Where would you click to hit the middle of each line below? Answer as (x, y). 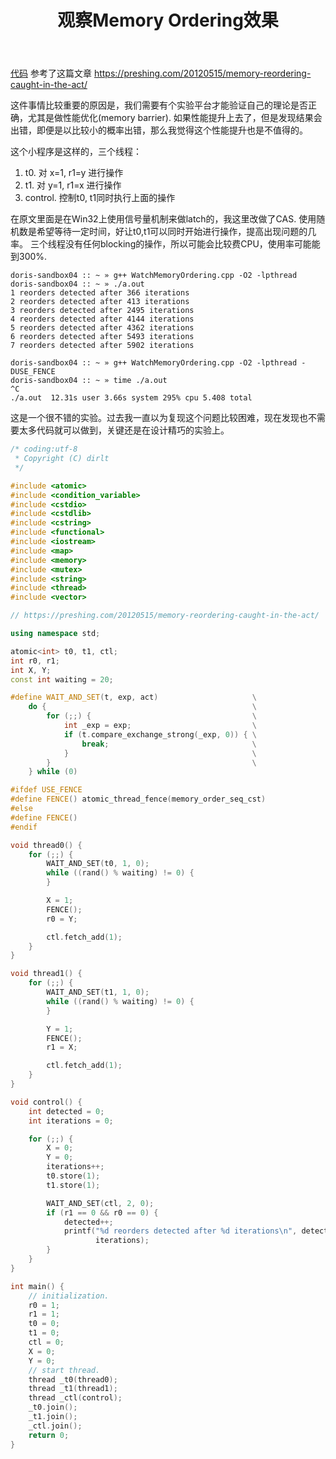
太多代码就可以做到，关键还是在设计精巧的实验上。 (124, 430)
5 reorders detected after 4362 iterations (102, 328)
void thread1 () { (46, 974)
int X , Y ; (31, 670)
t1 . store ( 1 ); (73, 1185)
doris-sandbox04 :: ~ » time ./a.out (89, 381)
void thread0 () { (46, 845)
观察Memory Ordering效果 (168, 20)
